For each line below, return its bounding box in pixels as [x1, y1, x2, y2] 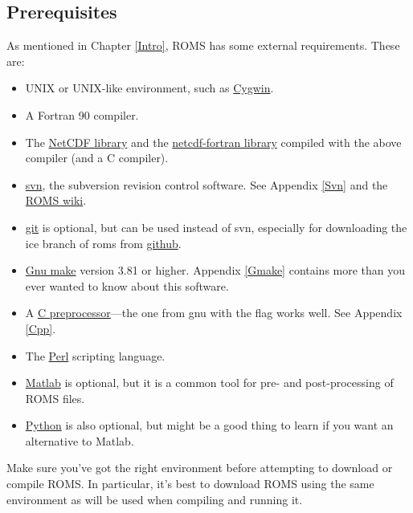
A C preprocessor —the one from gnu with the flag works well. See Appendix [25, 304, 403, 321]
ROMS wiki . [25, 192, 87, 209]
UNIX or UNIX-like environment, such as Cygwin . [25, 79, 274, 96]
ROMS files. [25, 389, 85, 406]
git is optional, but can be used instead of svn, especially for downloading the [25, 218, 407, 235]
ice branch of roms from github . [25, 234, 182, 251]
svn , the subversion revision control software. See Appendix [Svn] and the [25, 176, 388, 193]
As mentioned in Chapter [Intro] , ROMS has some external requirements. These [6, 37, 400, 54]
